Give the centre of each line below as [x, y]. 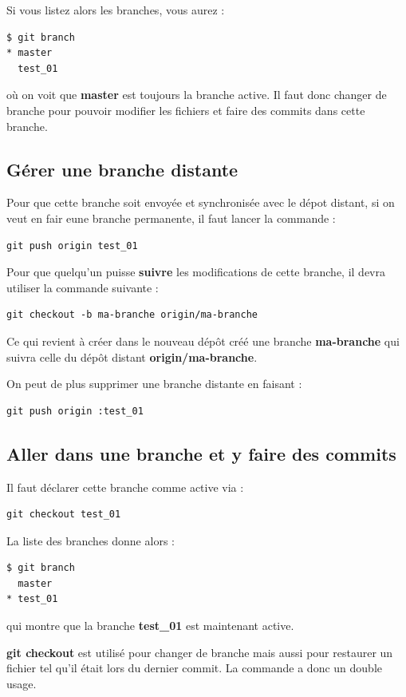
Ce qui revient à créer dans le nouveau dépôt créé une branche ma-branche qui [203, 341]
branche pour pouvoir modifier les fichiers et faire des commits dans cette [186, 110]
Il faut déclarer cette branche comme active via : [125, 487]
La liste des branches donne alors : [91, 540]
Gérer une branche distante [122, 169]
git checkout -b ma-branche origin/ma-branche [132, 315]
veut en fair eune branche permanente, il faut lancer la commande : [171, 218]
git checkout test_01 [64, 515]
